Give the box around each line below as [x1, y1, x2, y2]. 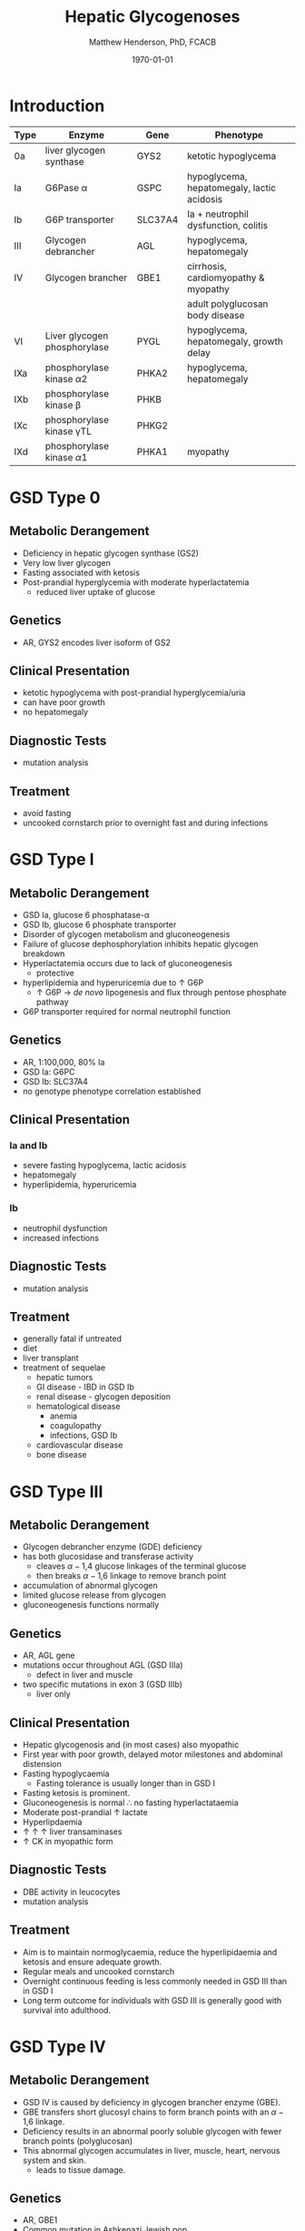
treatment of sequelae [22, 1362, 106, 1373]
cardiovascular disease [35, 1439, 123, 1450]
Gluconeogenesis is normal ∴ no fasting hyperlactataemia [22, 1797, 239, 1808]
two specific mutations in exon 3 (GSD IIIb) [22, 1679, 183, 1690]
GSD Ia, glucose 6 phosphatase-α [22, 909, 150, 920]
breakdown [22, 948, 65, 959]
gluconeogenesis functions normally [22, 1600, 160, 1610]
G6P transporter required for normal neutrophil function [22, 1005, 231, 1016]
